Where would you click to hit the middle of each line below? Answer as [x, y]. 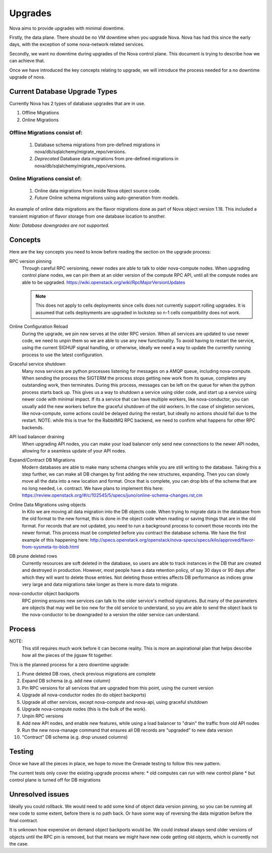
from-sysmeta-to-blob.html [50, 547]
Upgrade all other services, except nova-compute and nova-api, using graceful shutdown [115, 702]
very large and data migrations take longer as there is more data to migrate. [100, 584]
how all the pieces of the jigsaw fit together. [67, 655]
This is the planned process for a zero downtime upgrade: [69, 665]
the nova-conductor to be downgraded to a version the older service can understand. [111, 615]
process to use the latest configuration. [63, 355]
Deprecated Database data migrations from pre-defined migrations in [107, 159]
